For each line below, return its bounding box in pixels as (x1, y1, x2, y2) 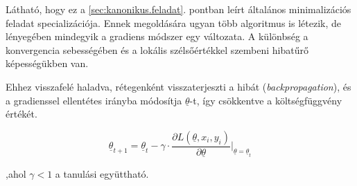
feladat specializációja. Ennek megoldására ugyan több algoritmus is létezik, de (6, 15, 341, 30)
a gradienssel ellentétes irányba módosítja (6, 93, 182, 107)
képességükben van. (6, 56, 89, 71)
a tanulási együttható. (55, 167, 149, 180)
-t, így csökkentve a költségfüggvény (189, 93, 342, 107)
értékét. (6, 106, 37, 121)
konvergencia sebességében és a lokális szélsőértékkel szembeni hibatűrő (6, 42, 308, 57)
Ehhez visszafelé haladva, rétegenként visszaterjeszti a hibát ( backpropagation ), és (6, 79, 351, 93)
